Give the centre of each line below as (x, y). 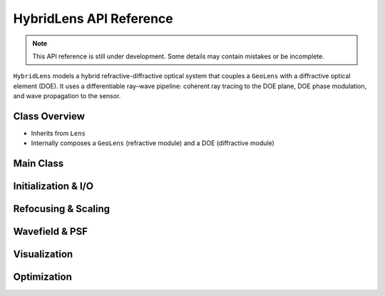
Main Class (38, 164)
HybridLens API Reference (93, 18)
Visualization (43, 254)
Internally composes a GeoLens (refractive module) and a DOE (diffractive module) (153, 143)
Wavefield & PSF (51, 232)
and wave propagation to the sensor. (67, 96)
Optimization (43, 277)
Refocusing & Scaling (62, 209)
